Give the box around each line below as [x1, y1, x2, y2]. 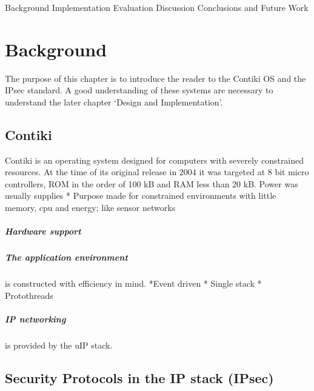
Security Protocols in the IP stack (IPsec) [5, 368, 274, 387]
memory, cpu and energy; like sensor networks [5, 201, 176, 214]
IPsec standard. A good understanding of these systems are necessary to [5, 84, 273, 96]
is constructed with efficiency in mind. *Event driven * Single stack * [5, 277, 262, 290]
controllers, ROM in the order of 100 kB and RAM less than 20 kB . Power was [5, 177, 298, 190]
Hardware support [5, 225, 81, 238]
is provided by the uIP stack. [5, 338, 113, 351]
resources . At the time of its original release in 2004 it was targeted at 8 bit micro [5, 165, 309, 178]
